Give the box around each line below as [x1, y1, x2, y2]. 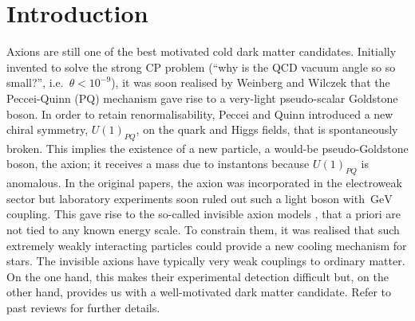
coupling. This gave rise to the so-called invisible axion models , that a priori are [6, 206, 401, 222]
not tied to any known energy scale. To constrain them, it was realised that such [6, 221, 400, 238]
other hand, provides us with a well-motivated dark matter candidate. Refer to [6, 284, 391, 300]
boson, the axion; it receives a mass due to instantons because [6, 155, 310, 172]
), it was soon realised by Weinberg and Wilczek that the [111, 74, 390, 91]
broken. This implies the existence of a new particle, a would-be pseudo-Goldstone [6, 139, 409, 156]
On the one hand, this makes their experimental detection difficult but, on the [6, 268, 389, 284]
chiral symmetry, [6, 121, 89, 138]
